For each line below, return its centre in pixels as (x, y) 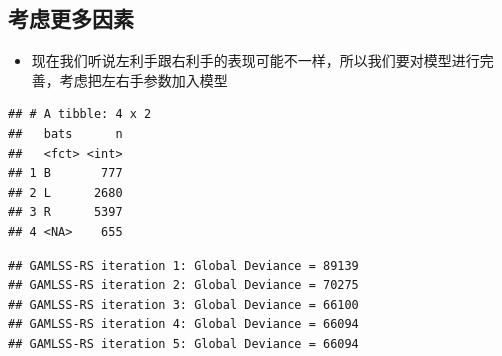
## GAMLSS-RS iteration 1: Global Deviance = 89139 (183, 265)
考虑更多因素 (71, 18)
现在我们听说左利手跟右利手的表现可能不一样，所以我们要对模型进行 (255, 60)
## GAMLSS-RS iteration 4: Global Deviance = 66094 (183, 324)
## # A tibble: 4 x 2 (80, 114)
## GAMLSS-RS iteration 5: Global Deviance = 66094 (183, 343)
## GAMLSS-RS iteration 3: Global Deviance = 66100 (183, 304)
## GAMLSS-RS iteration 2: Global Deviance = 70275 (183, 285)
